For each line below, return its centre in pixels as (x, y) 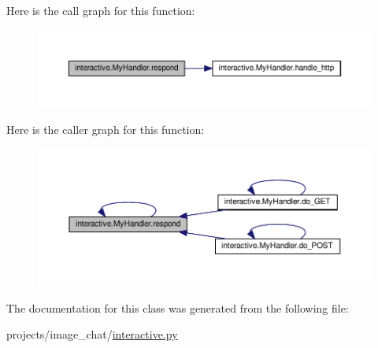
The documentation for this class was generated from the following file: (178, 307)
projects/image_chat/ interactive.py (92, 334)
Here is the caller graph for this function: (106, 130)
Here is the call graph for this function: (101, 10)
